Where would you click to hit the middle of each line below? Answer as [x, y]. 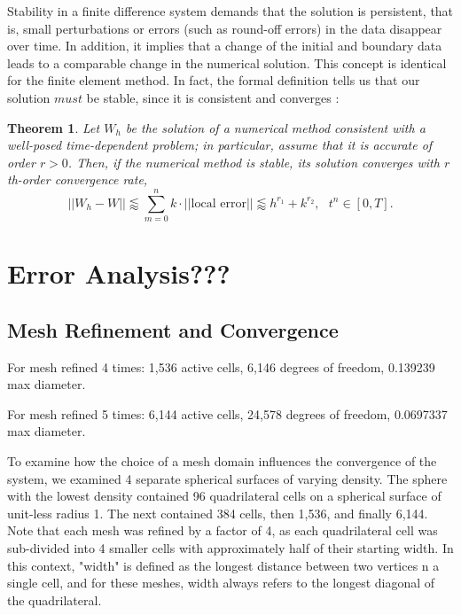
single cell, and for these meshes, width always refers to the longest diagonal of [221, 583]
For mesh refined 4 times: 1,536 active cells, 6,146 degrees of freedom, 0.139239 [221, 366]
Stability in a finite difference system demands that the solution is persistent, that [230, 11]
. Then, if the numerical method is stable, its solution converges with [254, 162]
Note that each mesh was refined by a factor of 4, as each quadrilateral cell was [223, 530]
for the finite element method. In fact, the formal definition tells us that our [214, 80]
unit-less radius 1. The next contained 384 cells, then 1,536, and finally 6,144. [218, 513]
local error [219, 203]
